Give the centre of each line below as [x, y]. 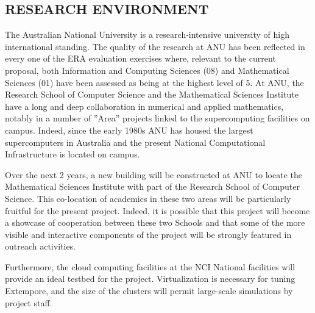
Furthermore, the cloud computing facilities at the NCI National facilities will [150, 266]
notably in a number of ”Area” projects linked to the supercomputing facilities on [157, 118]
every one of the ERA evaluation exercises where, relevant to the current [140, 58]
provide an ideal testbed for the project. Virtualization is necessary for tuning [150, 279]
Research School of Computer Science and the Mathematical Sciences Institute [152, 94]
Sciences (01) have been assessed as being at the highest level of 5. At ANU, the [154, 82]
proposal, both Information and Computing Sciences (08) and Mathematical [147, 70]
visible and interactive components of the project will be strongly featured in [148, 234]
